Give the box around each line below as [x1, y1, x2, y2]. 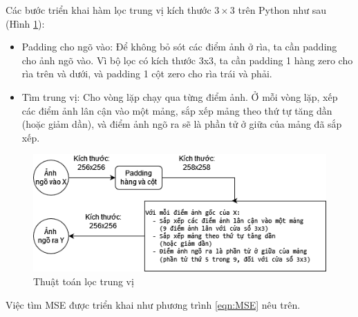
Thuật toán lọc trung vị [33, 274, 134, 289]
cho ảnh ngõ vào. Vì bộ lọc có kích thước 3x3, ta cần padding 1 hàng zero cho [21, 52, 353, 67]
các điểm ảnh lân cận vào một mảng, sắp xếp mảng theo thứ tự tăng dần [21, 103, 332, 117]
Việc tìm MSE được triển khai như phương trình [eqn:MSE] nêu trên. [6, 297, 301, 311]
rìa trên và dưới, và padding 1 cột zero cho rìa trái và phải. [21, 66, 272, 81]
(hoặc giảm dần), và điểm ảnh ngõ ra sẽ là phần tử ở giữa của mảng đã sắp [21, 117, 342, 131]
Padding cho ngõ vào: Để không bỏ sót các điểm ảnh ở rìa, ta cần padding [21, 39, 337, 54]
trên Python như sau [238, 3, 327, 17]
